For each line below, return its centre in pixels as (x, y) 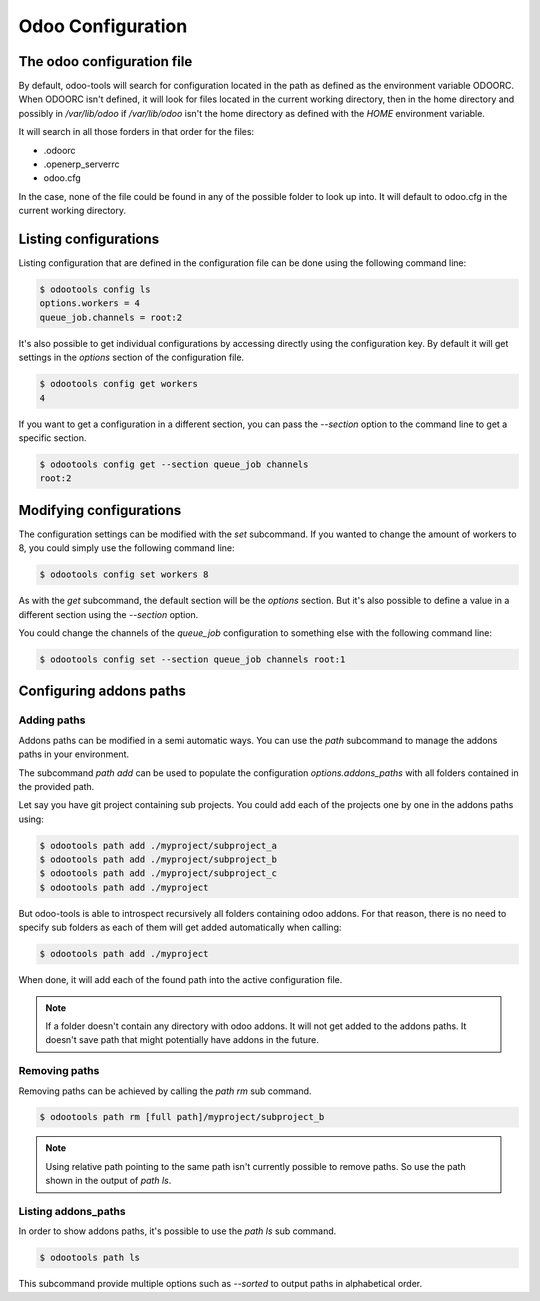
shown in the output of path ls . (108, 1181)
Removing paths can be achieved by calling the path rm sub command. (165, 1091)
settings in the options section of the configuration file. (131, 357)
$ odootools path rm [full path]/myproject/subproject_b (182, 1117)
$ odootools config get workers (119, 384)
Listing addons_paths (72, 1212)
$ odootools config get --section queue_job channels (174, 464)
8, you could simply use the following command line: (126, 548)
